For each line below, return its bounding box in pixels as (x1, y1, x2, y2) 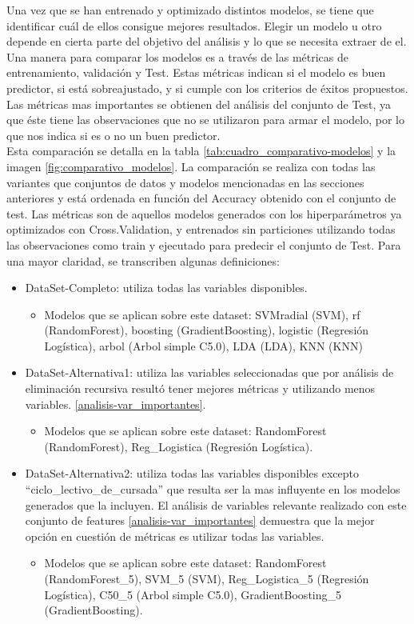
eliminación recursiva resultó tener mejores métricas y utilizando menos (25, 380, 376, 397)
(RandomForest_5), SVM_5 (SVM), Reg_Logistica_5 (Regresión (44, 570, 369, 586)
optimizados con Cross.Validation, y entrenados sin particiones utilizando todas (6, 221, 396, 238)
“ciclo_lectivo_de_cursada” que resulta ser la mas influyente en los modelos (25, 481, 400, 498)
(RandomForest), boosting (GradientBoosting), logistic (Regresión (44, 322, 369, 338)
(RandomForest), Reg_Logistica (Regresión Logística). (44, 438, 313, 454)
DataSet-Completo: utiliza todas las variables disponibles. (25, 279, 308, 296)
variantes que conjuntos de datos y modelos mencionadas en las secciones (6, 174, 364, 190)
